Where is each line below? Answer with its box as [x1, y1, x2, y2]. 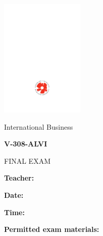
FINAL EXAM [4, 155, 50, 166]
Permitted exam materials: [4, 224, 99, 234]
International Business [4, 121, 73, 132]
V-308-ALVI [4, 138, 47, 149]
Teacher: [4, 172, 34, 183]
